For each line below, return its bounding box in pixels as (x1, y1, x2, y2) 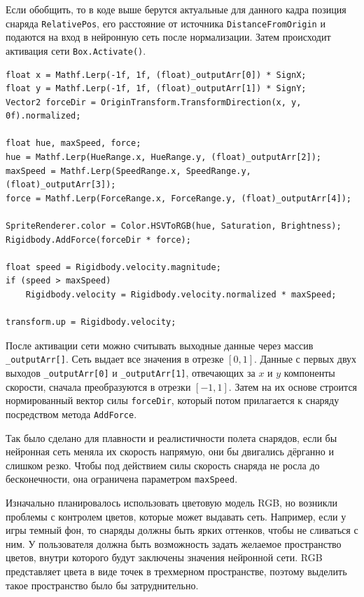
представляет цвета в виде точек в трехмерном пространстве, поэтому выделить (6, 564, 347, 578)
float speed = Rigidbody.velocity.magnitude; (6, 262, 221, 272)
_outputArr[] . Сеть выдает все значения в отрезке (6, 351, 224, 366)
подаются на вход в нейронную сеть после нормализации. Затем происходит (6, 29, 331, 44)
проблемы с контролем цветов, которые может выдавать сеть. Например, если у (6, 509, 346, 523)
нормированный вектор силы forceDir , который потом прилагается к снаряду (6, 393, 339, 408)
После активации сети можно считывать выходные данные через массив (6, 337, 314, 352)
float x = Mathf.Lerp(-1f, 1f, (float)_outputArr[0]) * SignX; (6, 69, 307, 80)
